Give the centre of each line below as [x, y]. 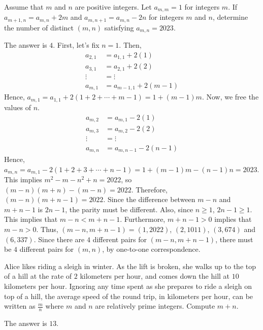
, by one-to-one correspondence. [151, 249]
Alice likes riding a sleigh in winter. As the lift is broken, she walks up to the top [130, 266]
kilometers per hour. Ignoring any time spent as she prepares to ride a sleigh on [128, 286]
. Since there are [59, 239]
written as [20, 306]
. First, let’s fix [76, 45]
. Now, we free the [230, 97]
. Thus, [47, 229]
